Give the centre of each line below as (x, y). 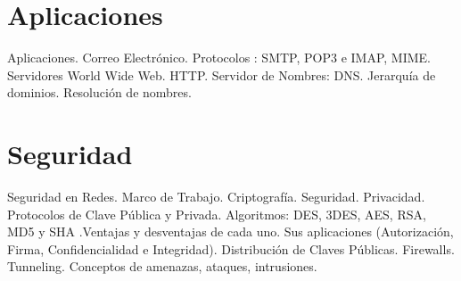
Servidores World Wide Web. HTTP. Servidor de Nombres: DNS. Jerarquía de (222, 74)
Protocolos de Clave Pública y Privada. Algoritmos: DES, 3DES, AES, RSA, (217, 214)
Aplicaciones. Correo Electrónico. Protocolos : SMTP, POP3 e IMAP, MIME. (219, 58)
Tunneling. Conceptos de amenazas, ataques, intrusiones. (162, 266)
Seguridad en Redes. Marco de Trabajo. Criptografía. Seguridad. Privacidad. (216, 197)
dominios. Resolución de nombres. (99, 92)
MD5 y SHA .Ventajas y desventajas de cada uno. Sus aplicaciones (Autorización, (230, 231)
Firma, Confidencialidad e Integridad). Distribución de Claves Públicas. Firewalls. (231, 248)
